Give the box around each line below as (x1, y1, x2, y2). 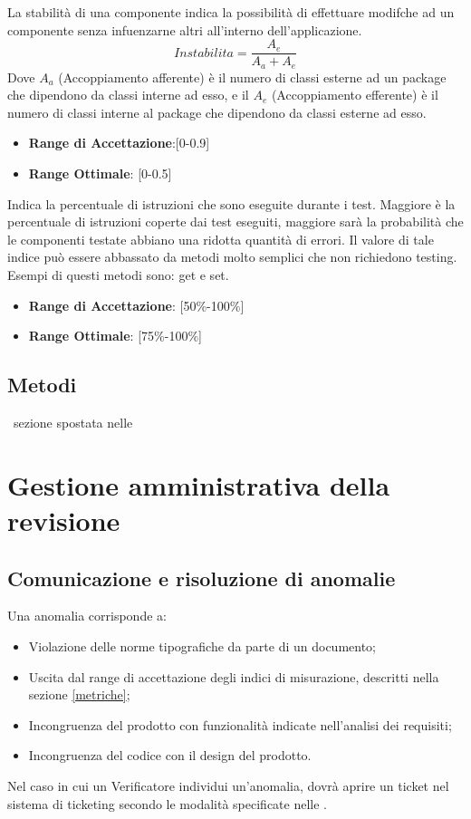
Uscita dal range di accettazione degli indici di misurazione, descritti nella (28, 667, 439, 686)
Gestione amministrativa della (7, 466, 390, 503)
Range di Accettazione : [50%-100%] (28, 295, 245, 314)
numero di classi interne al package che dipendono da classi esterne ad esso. (7, 102, 427, 121)
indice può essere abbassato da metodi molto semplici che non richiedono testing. (7, 247, 457, 266)
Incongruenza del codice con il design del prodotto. (28, 746, 312, 765)
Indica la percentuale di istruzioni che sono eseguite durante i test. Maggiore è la (7, 194, 456, 213)
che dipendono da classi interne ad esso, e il (7, 85, 249, 104)
